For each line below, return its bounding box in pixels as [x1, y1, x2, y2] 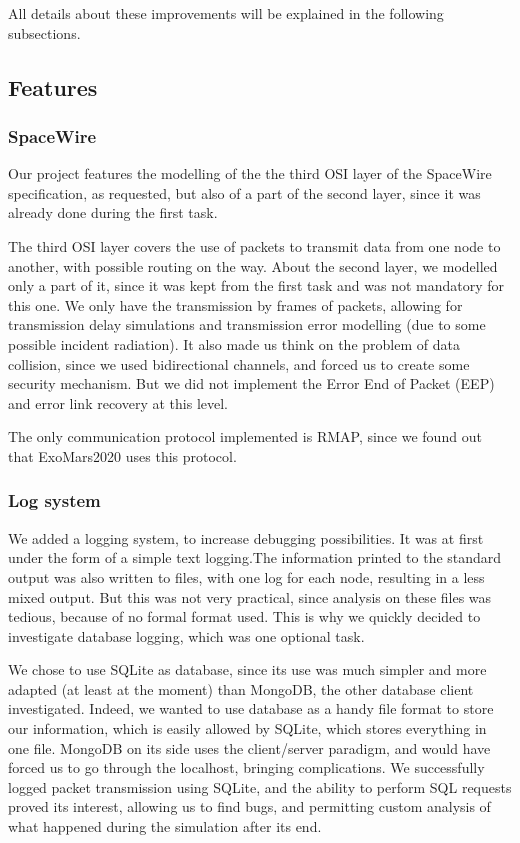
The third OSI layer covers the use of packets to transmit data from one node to [8, 235, 501, 256]
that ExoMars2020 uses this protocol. [8, 445, 237, 466]
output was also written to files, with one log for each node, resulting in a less [8, 566, 485, 587]
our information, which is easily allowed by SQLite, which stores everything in [8, 718, 487, 739]
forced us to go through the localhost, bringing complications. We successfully [8, 757, 485, 778]
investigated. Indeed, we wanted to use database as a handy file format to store [8, 698, 494, 719]
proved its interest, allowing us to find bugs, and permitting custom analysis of [8, 796, 491, 817]
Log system [8, 488, 101, 513]
